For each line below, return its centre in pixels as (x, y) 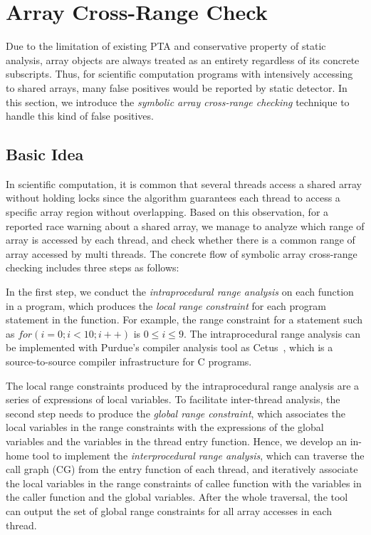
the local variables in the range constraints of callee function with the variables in (184, 483)
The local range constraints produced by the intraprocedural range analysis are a (183, 385)
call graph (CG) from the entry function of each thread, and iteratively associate (182, 469)
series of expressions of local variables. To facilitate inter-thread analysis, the (173, 399)
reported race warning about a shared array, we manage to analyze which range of (185, 225)
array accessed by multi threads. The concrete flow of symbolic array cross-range (182, 253)
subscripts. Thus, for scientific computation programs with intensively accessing (179, 74)
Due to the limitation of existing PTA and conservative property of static (166, 46)
